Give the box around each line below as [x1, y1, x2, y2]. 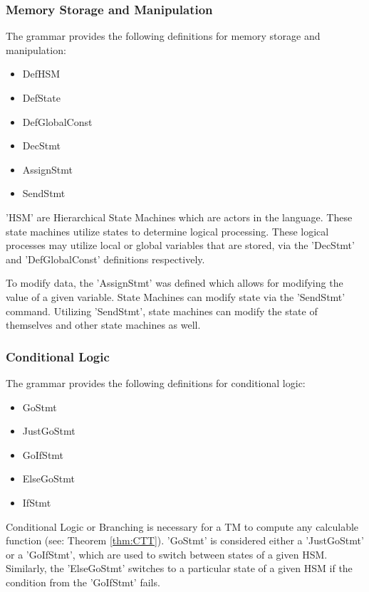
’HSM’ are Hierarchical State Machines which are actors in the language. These [6, 209, 353, 224]
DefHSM [22, 66, 61, 81]
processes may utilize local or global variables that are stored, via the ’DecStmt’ [6, 238, 355, 253]
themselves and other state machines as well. [6, 317, 201, 332]
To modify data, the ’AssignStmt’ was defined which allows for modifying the [6, 275, 343, 290]
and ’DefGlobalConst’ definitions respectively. [6, 251, 205, 266]
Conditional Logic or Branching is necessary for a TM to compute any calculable [6, 519, 359, 534]
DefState [22, 90, 61, 105]
